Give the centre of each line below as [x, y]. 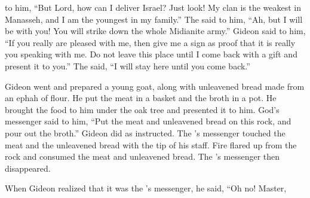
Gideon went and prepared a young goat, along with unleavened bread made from [155, 86]
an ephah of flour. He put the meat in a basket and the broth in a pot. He [141, 98]
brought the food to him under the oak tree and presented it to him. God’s [142, 109]
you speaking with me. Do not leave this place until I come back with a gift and [151, 54]
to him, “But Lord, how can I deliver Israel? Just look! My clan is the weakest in [153, 7]
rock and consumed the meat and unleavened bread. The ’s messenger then [142, 156]
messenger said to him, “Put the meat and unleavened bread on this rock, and [148, 121]
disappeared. [28, 168]
